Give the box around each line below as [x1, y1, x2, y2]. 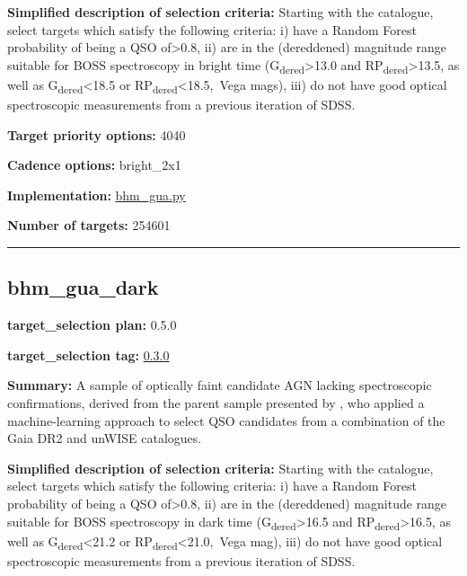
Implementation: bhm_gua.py [7, 185, 186, 204]
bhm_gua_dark [7, 273, 159, 301]
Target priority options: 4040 [7, 125, 186, 144]
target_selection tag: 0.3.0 [7, 345, 170, 364]
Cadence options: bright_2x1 [7, 155, 181, 174]
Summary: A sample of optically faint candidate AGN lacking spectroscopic [7, 376, 432, 394]
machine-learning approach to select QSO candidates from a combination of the [7, 411, 445, 430]
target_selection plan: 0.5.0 [7, 315, 177, 334]
